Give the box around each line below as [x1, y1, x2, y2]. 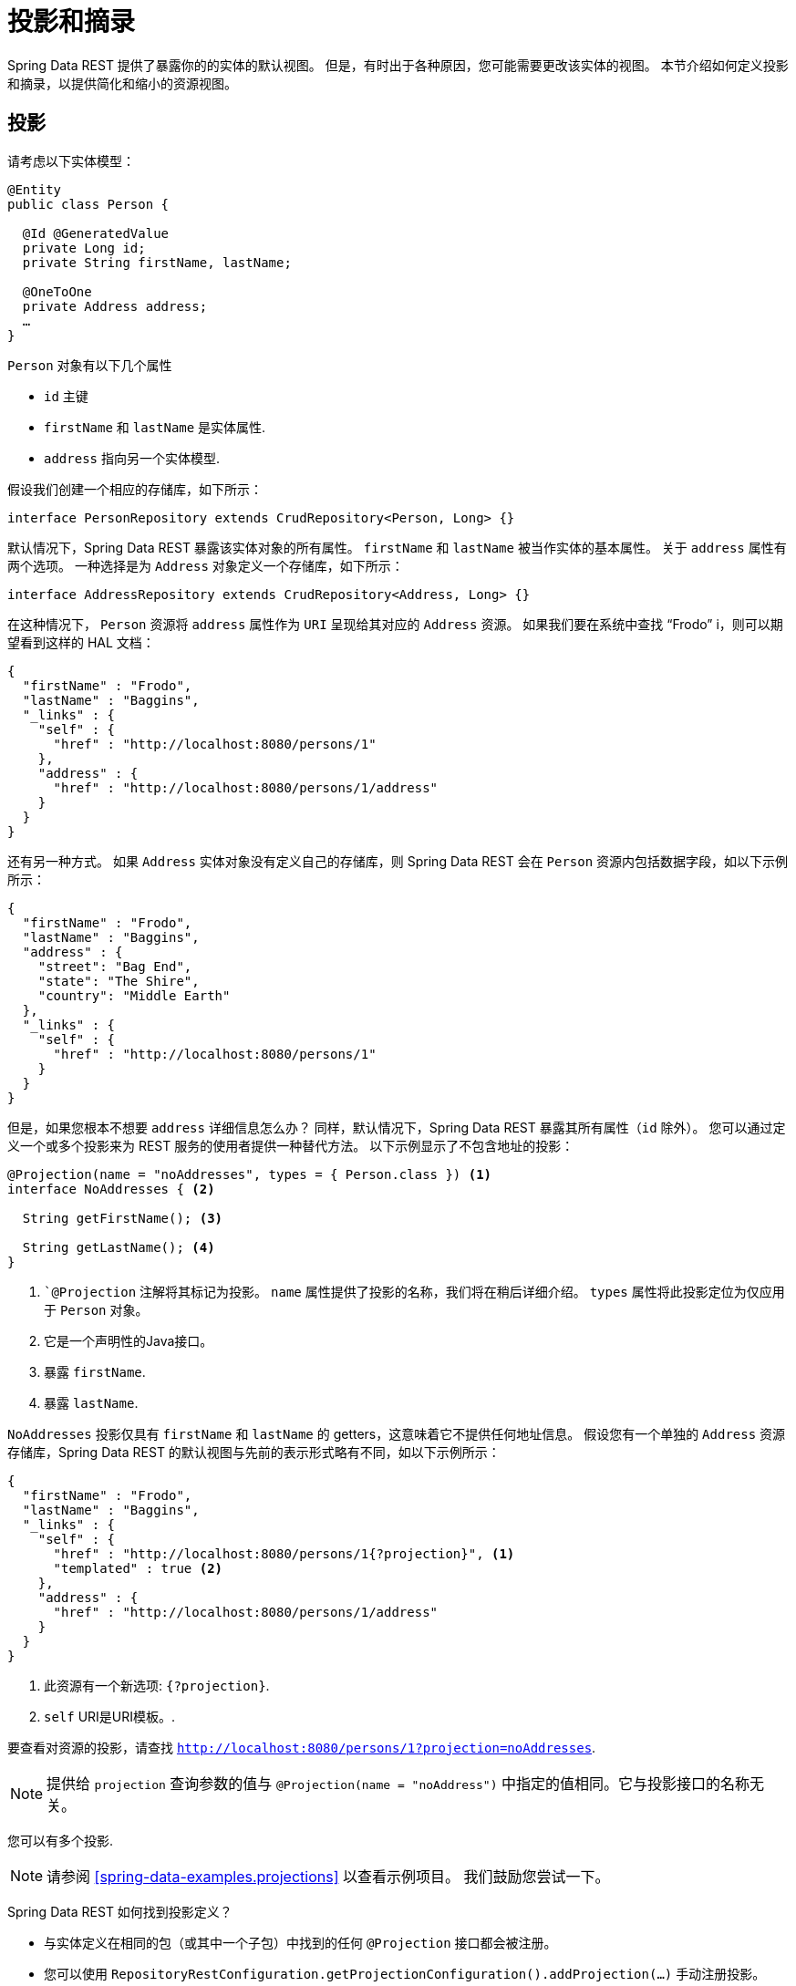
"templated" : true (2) [53, 1560, 223, 1576]
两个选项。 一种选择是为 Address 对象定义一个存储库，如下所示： [7, 557, 404, 574]
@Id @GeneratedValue [22, 225, 170, 241]
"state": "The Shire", [37, 973, 200, 988]
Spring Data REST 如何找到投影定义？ [7, 1903, 233, 1919]
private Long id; [22, 240, 146, 255]
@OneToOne [22, 284, 92, 299]
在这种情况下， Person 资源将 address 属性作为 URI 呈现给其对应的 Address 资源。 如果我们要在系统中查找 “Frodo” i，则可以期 [7, 615, 783, 632]
